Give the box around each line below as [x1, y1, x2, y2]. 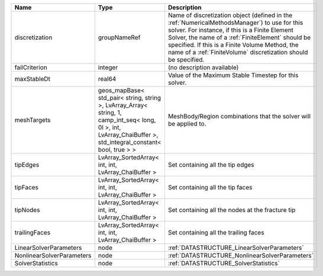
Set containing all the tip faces [167, 184, 253, 191]
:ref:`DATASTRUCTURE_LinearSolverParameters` [167, 243, 304, 252]
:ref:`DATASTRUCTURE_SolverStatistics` [167, 259, 280, 267]
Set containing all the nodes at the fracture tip [167, 206, 296, 214]
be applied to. [167, 120, 206, 127]
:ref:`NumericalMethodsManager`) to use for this [167, 18, 303, 27]
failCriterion [14, 63, 47, 71]
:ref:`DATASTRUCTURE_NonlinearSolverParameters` [167, 252, 314, 259]
